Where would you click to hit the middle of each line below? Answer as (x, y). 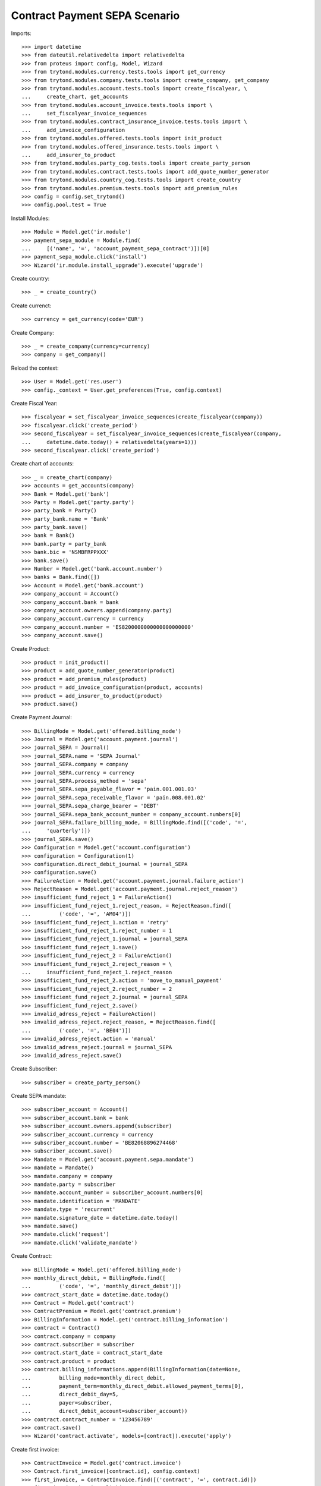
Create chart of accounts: (43, 464)
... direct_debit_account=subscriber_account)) (105, 1411)
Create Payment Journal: (42, 717)
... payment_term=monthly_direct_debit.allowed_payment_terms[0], (133, 1386)
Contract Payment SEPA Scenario (95, 15)
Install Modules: (30, 218)
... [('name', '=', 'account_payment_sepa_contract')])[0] (116, 248)
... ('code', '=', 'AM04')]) (77, 914)
